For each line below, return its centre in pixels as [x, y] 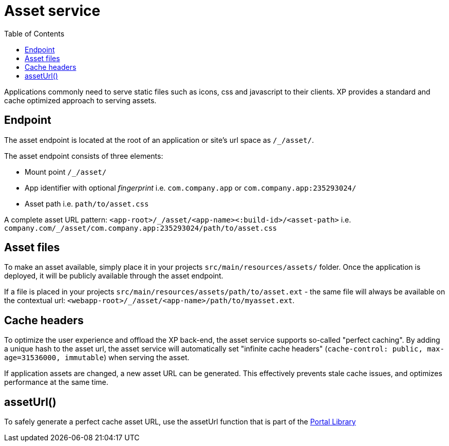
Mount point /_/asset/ [66, 172]
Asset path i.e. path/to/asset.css [87, 203]
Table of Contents [34, 33]
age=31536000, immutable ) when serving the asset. [97, 358]
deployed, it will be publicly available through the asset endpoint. [114, 276]
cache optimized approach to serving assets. [80, 100]
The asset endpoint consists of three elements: [84, 156]
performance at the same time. [56, 382]
